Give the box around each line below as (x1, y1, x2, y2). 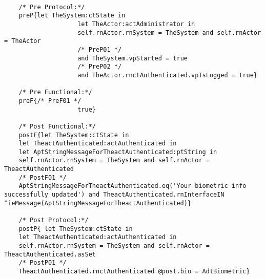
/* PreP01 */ (77, 46, 122, 53)
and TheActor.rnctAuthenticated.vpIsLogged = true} (77, 71, 257, 79)
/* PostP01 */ (18, 259, 67, 267)
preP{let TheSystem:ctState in (18, 12, 126, 19)
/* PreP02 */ (77, 63, 122, 71)
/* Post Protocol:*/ (18, 217, 89, 224)
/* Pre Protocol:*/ (18, 3, 85, 11)
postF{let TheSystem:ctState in (18, 131, 129, 139)
